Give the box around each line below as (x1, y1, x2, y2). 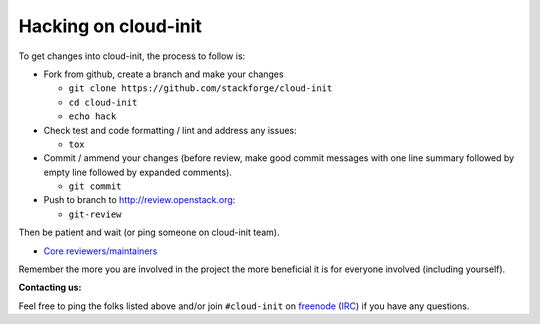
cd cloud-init (68, 96, 138, 108)
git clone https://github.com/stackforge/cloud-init (68, 83, 333, 94)
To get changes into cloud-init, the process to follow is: (18, 50, 246, 62)
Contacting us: (18, 281, 82, 294)
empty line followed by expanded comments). (43, 166, 232, 178)
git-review (68, 208, 122, 220)
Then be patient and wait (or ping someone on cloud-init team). (18, 226, 280, 239)
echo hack (68, 111, 117, 122)
